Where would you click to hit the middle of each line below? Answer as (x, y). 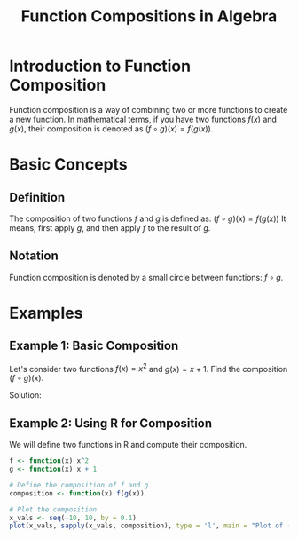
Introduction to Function (100, 66)
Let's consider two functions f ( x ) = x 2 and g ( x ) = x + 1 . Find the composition (149, 368)
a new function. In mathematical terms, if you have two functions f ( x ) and (143, 119)
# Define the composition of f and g (79, 485)
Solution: (25, 395)
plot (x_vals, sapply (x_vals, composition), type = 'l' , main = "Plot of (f (152, 526)
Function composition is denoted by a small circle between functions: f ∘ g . (146, 277)
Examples (46, 313)
